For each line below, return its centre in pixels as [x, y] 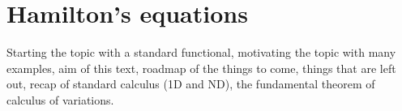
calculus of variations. [60, 99]
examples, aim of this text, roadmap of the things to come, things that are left [201, 68]
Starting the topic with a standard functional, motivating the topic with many [201, 52]
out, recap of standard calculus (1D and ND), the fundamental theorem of [191, 84]
